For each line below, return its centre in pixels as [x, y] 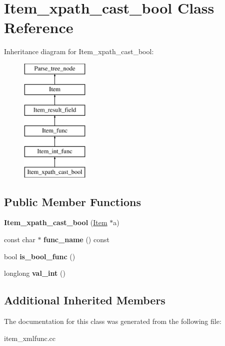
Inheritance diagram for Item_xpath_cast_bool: [79, 51]
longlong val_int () [35, 273]
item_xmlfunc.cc [30, 338]
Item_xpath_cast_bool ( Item [56, 222]
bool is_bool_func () [40, 256]
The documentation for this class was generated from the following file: [113, 321]
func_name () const [76, 239]
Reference [39, 27]
